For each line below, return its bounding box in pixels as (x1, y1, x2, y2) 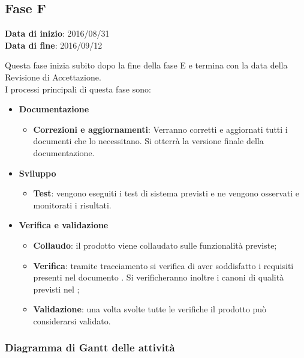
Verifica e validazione (19, 219, 109, 231)
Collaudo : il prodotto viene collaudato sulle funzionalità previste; (33, 238, 277, 251)
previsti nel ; (33, 282, 80, 295)
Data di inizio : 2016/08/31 (5, 27, 110, 40)
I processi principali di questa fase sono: (5, 82, 151, 95)
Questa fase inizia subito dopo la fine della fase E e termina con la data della (5, 59, 288, 71)
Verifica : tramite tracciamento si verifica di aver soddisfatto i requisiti (33, 259, 294, 272)
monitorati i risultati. (33, 198, 112, 211)
